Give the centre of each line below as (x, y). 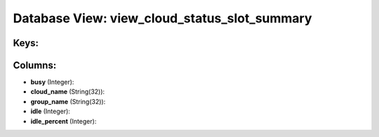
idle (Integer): (50, 111)
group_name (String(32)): (68, 101)
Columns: (35, 65)
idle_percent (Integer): (64, 121)
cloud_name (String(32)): (68, 92)
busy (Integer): (52, 82)
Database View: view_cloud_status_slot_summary (162, 18)
